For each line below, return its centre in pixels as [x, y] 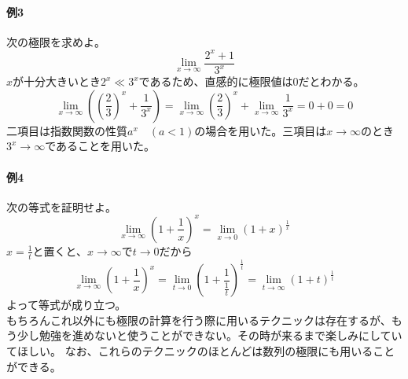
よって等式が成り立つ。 [66, 305]
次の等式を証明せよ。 [61, 206]
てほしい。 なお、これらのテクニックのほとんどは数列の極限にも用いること [201, 350]
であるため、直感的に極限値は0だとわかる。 [252, 81]
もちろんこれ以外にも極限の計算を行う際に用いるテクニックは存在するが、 [199, 320]
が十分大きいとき [57, 81]
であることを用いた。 [100, 146]
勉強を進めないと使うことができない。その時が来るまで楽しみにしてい [221, 335]
